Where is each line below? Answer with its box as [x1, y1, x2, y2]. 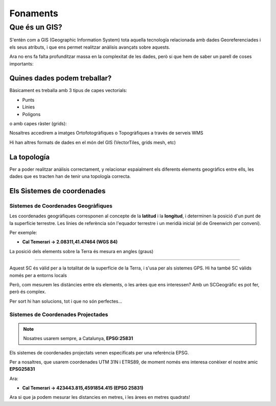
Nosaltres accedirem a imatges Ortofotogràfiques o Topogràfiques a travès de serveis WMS [9, 130, 204, 136]
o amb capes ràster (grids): [9, 121, 67, 127]
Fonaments [9, 8, 58, 19]
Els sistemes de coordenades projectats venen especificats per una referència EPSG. [9, 349, 189, 355]
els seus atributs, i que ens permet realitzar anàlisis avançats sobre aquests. [9, 44, 171, 50]
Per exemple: [9, 230, 37, 236]
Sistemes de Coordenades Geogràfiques [9, 202, 112, 209]
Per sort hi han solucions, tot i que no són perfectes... [9, 298, 123, 304]
